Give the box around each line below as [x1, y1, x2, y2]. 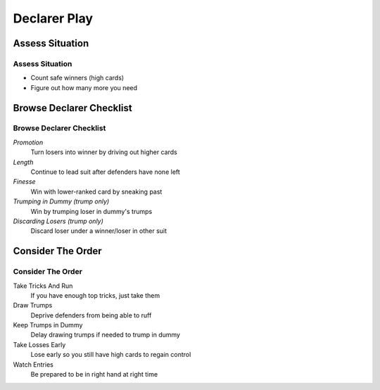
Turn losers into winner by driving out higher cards [30, 148, 177, 156]
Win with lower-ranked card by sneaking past [30, 187, 163, 196]
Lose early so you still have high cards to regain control [30, 351, 191, 359]
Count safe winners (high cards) [30, 74, 125, 82]
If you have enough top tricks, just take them [30, 291, 160, 299]
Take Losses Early [13, 340, 66, 348]
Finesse [13, 177, 36, 186]
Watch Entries [13, 360, 54, 369]
